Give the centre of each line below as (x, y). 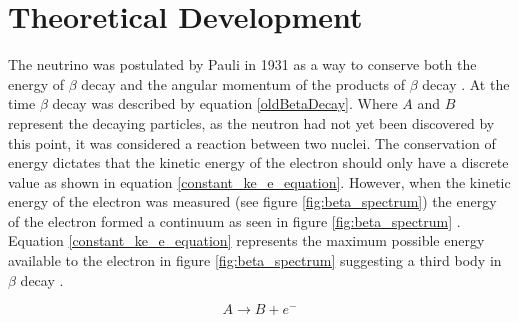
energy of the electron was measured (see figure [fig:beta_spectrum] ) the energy (252, 201)
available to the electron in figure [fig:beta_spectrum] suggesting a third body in (255, 260)
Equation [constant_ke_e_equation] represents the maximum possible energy (246, 240)
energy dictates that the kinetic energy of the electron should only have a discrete (258, 162)
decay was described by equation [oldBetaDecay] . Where (225, 103)
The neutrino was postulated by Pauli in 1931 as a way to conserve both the (242, 64)
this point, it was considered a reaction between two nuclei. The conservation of (252, 142)
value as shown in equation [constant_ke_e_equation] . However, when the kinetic (259, 181)
